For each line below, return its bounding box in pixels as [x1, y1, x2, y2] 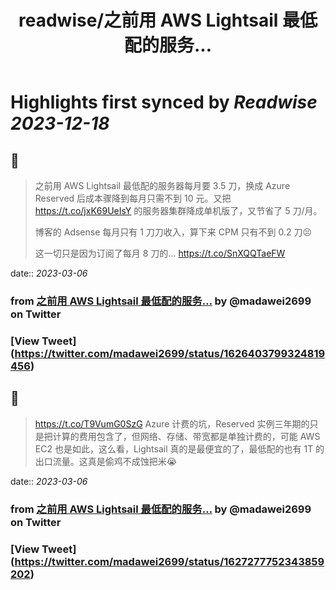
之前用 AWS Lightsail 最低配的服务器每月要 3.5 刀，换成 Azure [34, 180, 291, 191]
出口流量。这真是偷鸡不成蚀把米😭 [34, 455, 178, 467]
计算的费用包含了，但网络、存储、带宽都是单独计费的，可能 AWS [52, 430, 321, 442]
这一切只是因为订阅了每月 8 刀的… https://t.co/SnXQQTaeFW [34, 247, 286, 259]
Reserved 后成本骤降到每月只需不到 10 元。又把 [34, 192, 232, 204]
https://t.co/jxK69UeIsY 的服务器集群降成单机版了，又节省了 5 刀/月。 [34, 205, 323, 216]
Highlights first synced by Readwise [10, 91, 318, 114]
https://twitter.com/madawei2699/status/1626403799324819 [14, 346, 326, 360]
